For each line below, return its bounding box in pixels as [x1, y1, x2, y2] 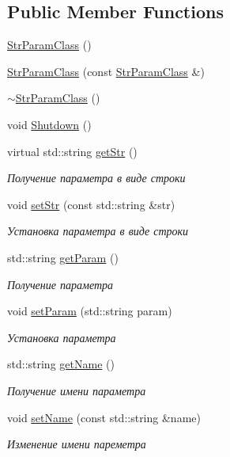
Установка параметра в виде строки [7, 223, 189, 239]
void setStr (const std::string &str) [7, 196, 175, 212]
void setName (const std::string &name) [7, 409, 201, 425]
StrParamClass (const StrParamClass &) [7, 63, 205, 79]
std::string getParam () [7, 249, 119, 265]
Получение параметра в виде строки [7, 169, 186, 186]
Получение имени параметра [7, 382, 146, 398]
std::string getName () [7, 356, 115, 372]
